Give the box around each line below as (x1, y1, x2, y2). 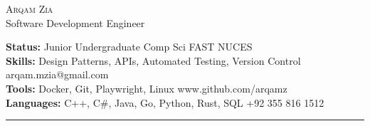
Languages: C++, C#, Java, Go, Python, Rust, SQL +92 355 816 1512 (6, 95, 324, 110)
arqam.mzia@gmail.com (6, 67, 109, 82)
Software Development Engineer (6, 15, 145, 30)
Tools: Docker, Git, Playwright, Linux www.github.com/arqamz (6, 80, 287, 95)
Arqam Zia (6, 1, 53, 16)
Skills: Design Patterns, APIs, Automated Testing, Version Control (6, 53, 301, 68)
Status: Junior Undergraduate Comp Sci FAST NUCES (6, 39, 253, 54)
